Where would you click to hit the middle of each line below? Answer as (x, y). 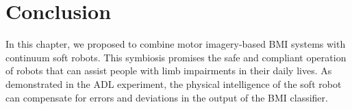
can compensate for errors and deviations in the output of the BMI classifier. (167, 97)
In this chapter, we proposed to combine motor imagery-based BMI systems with (176, 44)
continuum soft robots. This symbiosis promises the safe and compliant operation (176, 57)
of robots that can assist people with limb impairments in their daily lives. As (169, 71)
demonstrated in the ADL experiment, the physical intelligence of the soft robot (174, 83)
